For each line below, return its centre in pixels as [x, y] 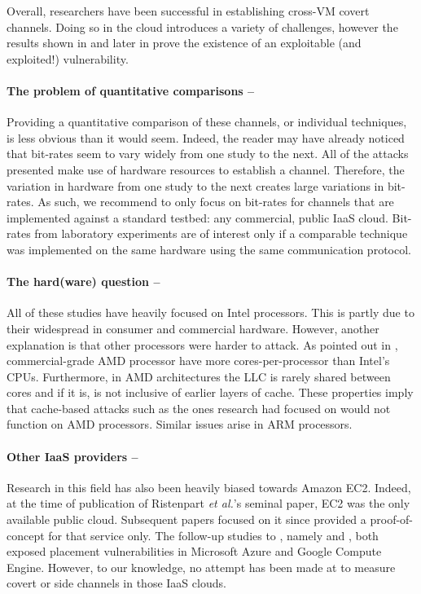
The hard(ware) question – [83, 282]
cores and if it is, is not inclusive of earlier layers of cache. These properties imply [210, 392]
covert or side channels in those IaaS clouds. [116, 583]
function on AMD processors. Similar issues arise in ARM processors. [180, 424]
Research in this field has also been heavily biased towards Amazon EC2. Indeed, [209, 487]
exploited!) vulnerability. [68, 58]
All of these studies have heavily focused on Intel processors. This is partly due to [210, 312]
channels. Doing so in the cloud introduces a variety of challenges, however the [202, 26]
